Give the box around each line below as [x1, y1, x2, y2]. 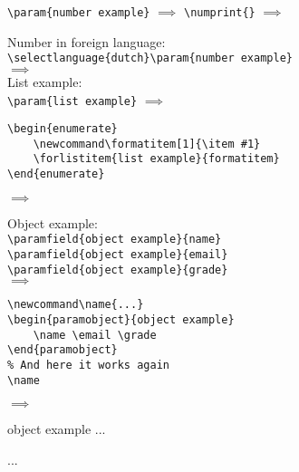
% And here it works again [7, 358, 169, 371]
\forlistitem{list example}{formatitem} [33, 152, 280, 166]
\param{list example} [7, 94, 138, 108]
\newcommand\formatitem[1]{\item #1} [33, 137, 261, 150]
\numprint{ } [183, 6, 256, 19]
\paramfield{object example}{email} [7, 248, 228, 262]
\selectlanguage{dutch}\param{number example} [7, 52, 293, 65]
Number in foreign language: [7, 32, 166, 51]
